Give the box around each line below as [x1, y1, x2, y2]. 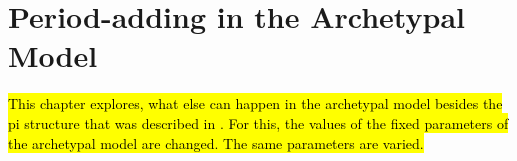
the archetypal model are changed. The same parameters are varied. [8, 132, 424, 153]
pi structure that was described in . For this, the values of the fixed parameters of [8, 112, 509, 133]
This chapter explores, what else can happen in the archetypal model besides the [8, 93, 503, 114]
